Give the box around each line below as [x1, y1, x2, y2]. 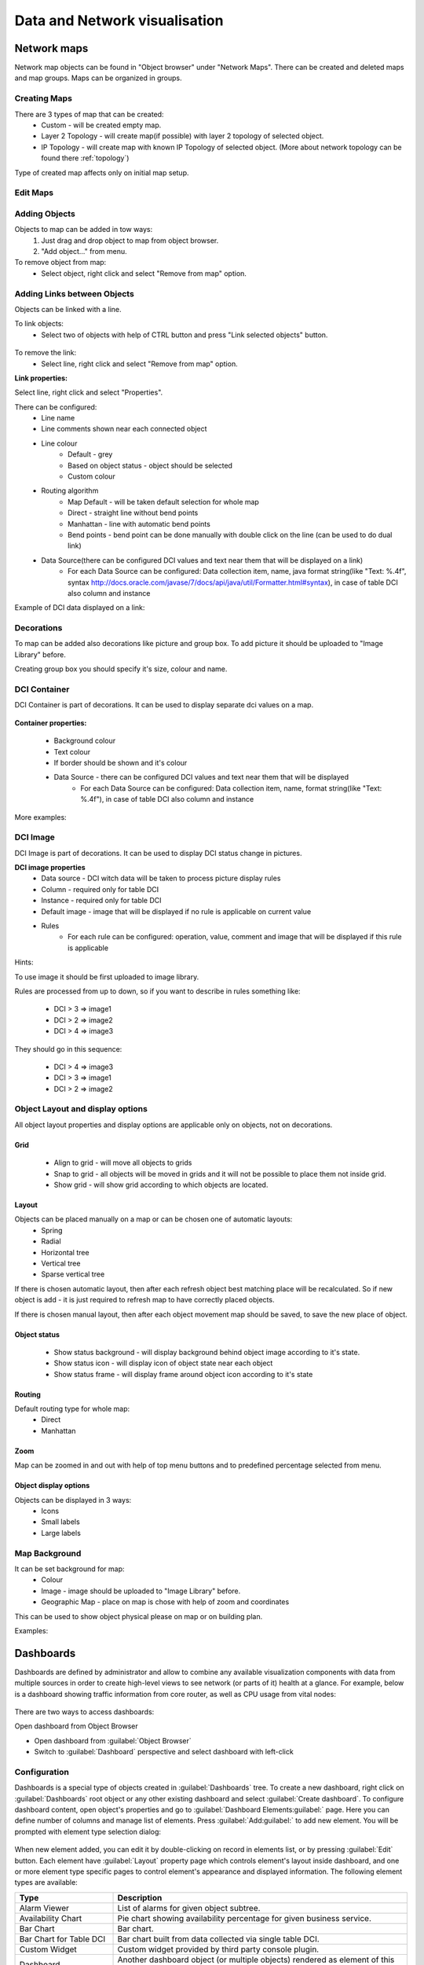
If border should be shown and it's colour [53, 758, 188, 767]
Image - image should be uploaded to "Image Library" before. [41, 1586, 241, 1596]
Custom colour [68, 472, 115, 481]
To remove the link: [14, 348, 77, 358]
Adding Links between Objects [14, 288, 135, 299]
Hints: [14, 957, 34, 967]
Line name [41, 413, 75, 423]
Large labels [41, 1528, 82, 1537]
